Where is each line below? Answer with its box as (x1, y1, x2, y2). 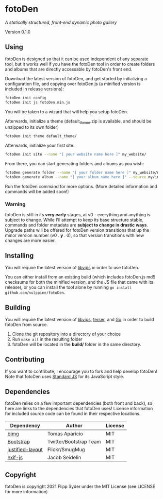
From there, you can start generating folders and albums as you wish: (5, 161, 144, 167)
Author (65, 422, 82, 429)
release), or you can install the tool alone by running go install (5, 284, 132, 290)
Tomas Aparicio (47, 430, 83, 437)
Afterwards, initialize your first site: (5, 142, 75, 149)
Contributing (5, 356, 45, 364)
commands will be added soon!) (5, 189, 69, 194)
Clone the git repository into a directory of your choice (12, 331, 121, 337)
